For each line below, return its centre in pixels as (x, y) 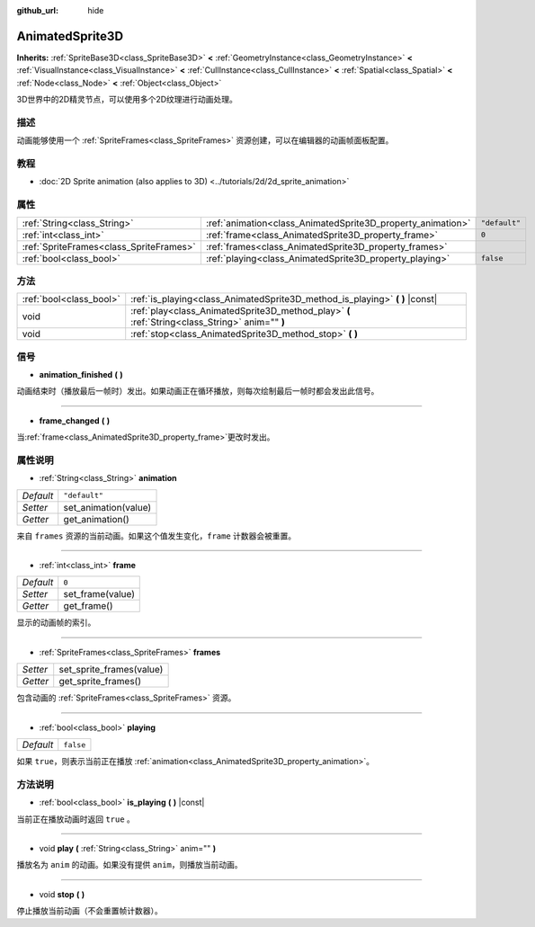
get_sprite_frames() (100, 682)
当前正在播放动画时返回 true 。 (76, 819)
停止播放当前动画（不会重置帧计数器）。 (89, 911)
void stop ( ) (62, 894)
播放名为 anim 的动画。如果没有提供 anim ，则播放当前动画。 (129, 865)
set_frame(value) (99, 594)
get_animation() (96, 519)
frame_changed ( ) (75, 420)
